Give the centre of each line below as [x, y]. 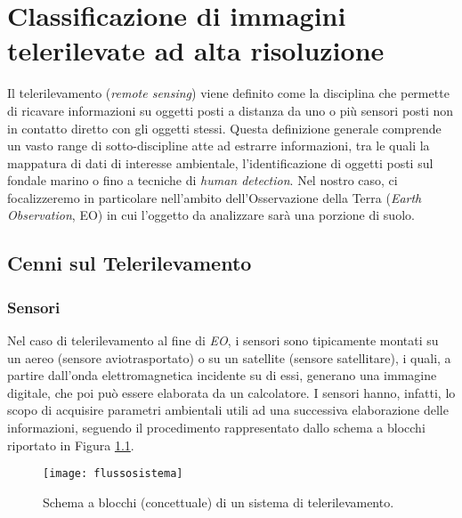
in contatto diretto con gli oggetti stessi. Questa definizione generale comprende [224, 128]
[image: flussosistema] [113, 474]
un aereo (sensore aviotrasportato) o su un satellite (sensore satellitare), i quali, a [229, 357]
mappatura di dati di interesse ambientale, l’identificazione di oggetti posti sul [220, 162]
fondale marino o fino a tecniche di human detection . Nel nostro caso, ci [203, 180]
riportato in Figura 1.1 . [71, 445]
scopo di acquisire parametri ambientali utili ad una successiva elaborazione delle [228, 410]
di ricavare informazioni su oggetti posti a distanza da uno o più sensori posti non [231, 110]
